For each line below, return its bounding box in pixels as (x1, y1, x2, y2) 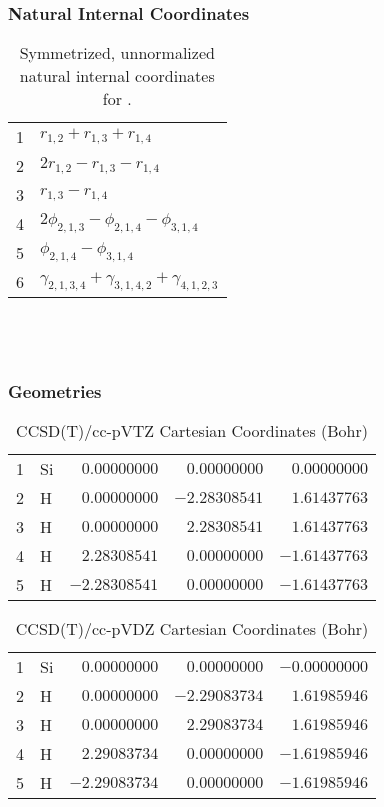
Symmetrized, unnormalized (19, 41, 215, 65)
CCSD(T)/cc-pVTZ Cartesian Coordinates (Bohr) (16, 419, 368, 443)
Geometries (8, 378, 102, 403)
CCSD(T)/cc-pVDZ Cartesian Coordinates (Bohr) (15, 617, 369, 641)
